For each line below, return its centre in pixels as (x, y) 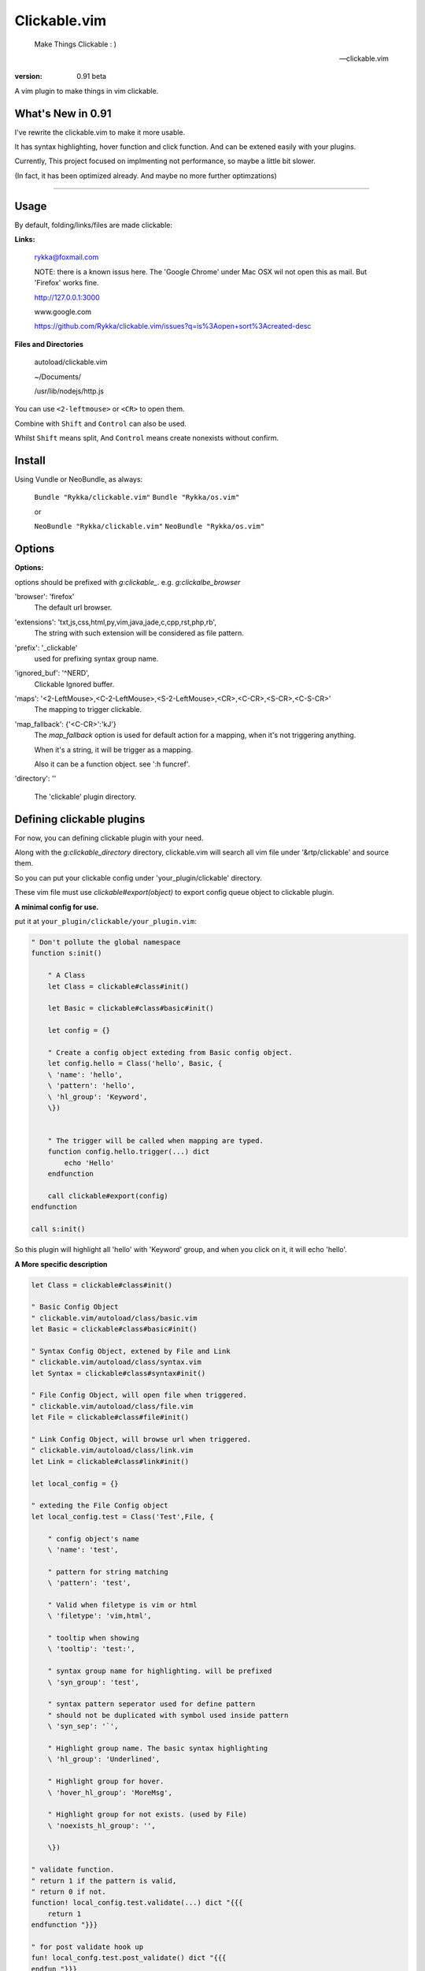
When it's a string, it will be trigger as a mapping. (113, 750)
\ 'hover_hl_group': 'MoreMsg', (110, 1792)
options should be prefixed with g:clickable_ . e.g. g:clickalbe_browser (128, 582)
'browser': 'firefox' (44, 596)
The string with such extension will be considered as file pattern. (139, 633)
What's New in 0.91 (63, 113)
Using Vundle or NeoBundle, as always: (79, 479)
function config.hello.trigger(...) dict (129, 1152)
